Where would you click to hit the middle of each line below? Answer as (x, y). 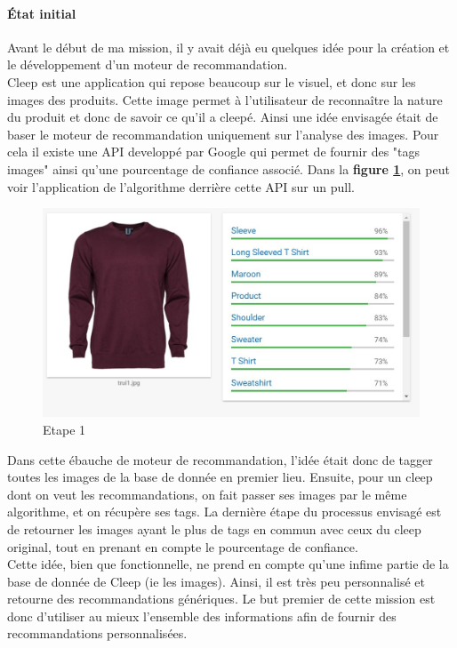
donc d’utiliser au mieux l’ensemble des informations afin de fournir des (202, 616)
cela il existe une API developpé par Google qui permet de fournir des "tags (214, 152)
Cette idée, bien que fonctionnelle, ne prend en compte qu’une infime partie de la (228, 564)
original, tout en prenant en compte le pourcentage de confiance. (183, 546)
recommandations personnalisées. (97, 633)
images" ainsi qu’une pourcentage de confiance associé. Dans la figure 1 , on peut (228, 168)
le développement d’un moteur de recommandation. (148, 64)
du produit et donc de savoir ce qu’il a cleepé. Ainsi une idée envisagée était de (223, 117)
